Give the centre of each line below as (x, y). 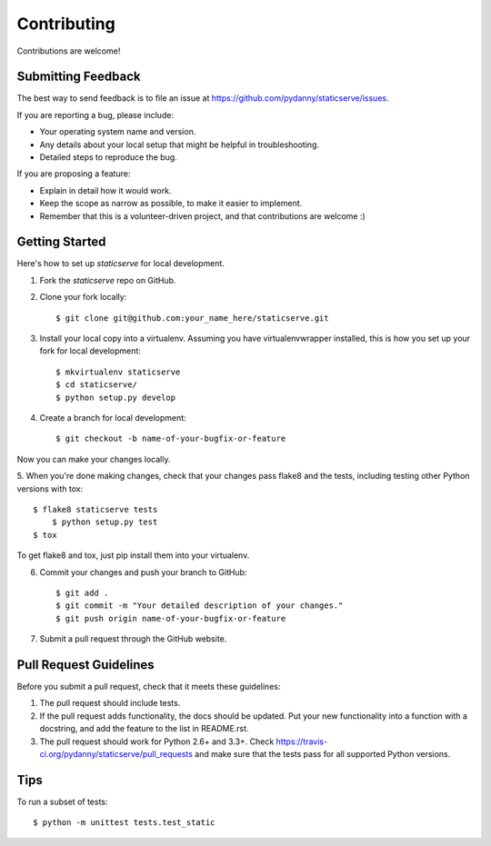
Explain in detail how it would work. (105, 190)
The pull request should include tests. (110, 703)
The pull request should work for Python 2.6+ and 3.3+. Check (157, 741)
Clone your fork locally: (83, 297)
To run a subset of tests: (62, 801)
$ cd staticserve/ (97, 385)
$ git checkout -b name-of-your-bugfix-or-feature (171, 439)
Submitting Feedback (79, 77)
